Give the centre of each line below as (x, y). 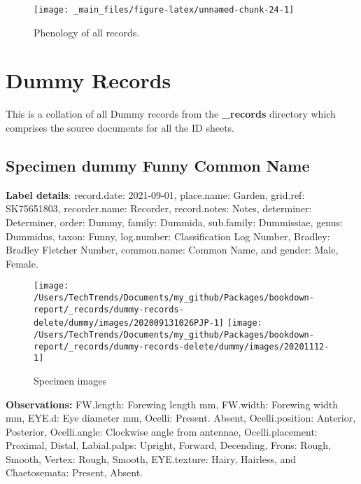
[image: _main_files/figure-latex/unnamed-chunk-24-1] (164, 10)
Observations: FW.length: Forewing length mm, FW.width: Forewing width (172, 404)
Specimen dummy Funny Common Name (158, 165)
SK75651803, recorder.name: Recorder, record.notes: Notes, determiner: (159, 208)
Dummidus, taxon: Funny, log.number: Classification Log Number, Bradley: (168, 236)
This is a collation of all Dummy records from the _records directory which (171, 114)
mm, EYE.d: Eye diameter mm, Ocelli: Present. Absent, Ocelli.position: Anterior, (181, 418)
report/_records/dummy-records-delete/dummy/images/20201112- (182, 346)
